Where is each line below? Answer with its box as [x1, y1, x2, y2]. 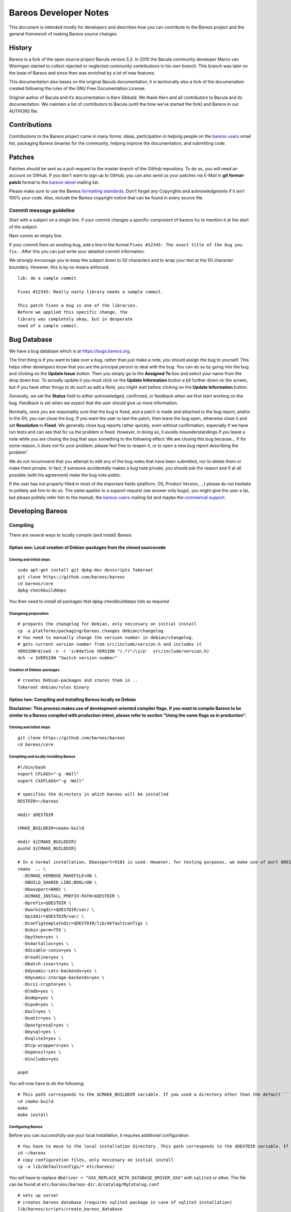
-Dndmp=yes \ [22, 995, 54, 1001]
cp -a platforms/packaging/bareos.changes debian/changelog [17, 628, 163, 634]
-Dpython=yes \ [22, 934, 59, 940]
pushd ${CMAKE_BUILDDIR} [17, 846, 77, 851]
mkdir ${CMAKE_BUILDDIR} [17, 839, 77, 845]
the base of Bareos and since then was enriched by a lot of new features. [9, 70, 156, 76]
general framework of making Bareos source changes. [9, 31, 118, 36]
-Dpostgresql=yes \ [22, 1022, 69, 1028]
